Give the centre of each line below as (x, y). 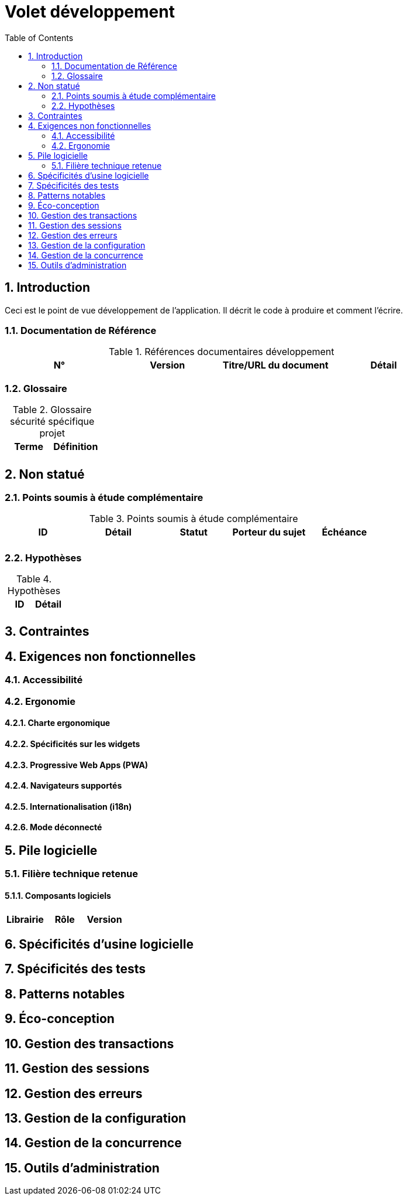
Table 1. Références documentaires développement (221, 352)
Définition (76, 447)
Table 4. (34, 579)
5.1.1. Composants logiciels (58, 896)
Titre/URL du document (275, 365)
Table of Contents (39, 37)
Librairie (25, 919)
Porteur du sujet (269, 532)
